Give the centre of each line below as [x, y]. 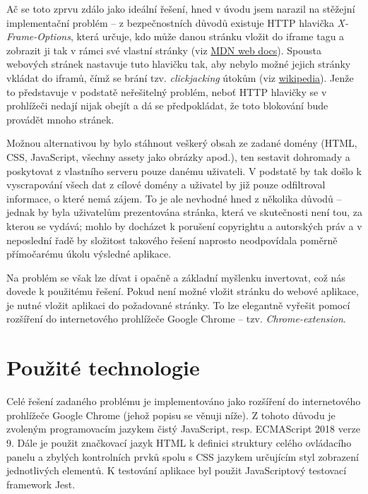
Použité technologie [103, 367]
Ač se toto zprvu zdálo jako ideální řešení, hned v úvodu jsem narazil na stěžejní [181, 8]
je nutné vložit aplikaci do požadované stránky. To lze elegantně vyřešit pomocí [178, 305]
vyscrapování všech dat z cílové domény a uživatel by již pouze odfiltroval [166, 185]
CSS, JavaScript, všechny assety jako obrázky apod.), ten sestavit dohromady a [178, 156]
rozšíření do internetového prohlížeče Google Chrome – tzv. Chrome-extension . [176, 319]
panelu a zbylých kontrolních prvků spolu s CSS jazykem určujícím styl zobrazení [183, 456]
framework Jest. [41, 484]
